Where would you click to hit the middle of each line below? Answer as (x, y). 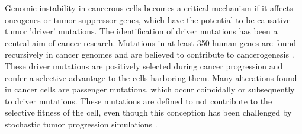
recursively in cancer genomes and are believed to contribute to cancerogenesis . (150, 54)
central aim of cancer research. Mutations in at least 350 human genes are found (151, 42)
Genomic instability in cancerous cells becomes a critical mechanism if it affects (149, 8)
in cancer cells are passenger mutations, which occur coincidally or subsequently (150, 89)
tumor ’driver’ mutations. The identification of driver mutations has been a (141, 31)
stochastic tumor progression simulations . (81, 124)
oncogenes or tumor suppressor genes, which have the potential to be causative (148, 19)
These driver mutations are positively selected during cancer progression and (144, 66)
